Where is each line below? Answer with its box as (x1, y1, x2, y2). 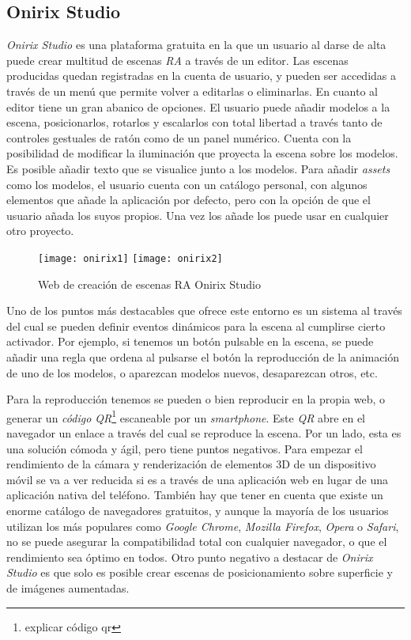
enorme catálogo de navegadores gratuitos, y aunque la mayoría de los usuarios (6, 502, 389, 518)
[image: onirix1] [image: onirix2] (38, 252, 223, 264)
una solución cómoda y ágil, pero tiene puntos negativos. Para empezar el (6, 440, 363, 456)
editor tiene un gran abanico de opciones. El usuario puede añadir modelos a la (6, 98, 390, 115)
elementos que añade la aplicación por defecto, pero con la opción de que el (6, 191, 371, 208)
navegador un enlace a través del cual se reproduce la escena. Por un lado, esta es (6, 424, 402, 441)
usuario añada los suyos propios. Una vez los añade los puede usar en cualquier (6, 206, 389, 223)
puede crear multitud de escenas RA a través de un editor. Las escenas (6, 51, 349, 68)
